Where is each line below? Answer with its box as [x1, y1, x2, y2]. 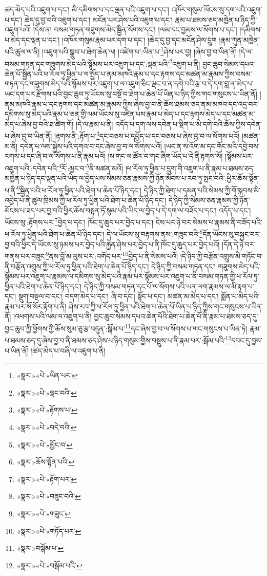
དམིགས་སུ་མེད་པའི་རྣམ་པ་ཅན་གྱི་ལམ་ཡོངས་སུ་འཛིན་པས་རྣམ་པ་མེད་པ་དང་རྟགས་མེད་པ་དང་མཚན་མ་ [5, 108, 255, 119]
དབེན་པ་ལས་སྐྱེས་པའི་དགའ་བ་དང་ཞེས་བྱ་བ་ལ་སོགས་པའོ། [19, 140, 162, 151]
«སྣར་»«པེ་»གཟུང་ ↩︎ [16, 508, 71, 518]
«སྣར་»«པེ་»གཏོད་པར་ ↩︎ [16, 525, 81, 536]
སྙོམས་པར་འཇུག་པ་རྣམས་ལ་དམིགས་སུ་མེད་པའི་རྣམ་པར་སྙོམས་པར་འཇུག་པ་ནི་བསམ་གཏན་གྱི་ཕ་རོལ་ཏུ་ [5, 271, 259, 282]
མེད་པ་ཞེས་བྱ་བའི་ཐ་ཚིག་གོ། [5, 118, 74, 129]
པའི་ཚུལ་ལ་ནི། [5, 46, 40, 57]
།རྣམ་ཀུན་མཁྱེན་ [219, 34, 260, 45]
